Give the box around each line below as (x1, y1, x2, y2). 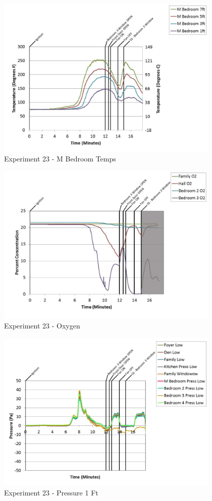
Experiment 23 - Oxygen (4, 320, 80, 331)
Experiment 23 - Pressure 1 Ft (4, 487, 98, 498)
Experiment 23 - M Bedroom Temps (4, 153, 116, 164)
